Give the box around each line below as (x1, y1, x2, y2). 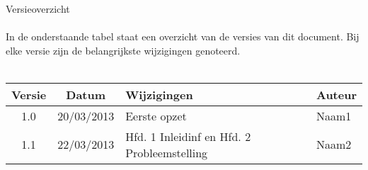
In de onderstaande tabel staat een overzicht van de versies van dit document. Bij (6, 29, 360, 44)
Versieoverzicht (6, 1, 70, 16)
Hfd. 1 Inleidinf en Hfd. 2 (125, 127, 251, 144)
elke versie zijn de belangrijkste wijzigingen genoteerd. (6, 42, 241, 57)
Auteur (316, 86, 357, 103)
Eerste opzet (125, 107, 187, 124)
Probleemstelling (125, 144, 208, 161)
